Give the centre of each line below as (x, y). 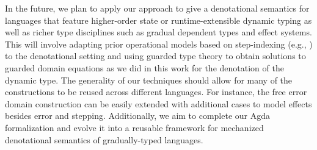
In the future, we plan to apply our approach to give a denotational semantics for (157, 8)
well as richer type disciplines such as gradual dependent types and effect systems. (158, 32)
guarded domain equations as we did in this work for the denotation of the (144, 67)
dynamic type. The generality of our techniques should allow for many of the (149, 80)
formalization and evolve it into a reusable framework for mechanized (134, 127)
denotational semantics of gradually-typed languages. (104, 139)
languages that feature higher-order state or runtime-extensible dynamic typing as (158, 20)
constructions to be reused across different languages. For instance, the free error (156, 92)
